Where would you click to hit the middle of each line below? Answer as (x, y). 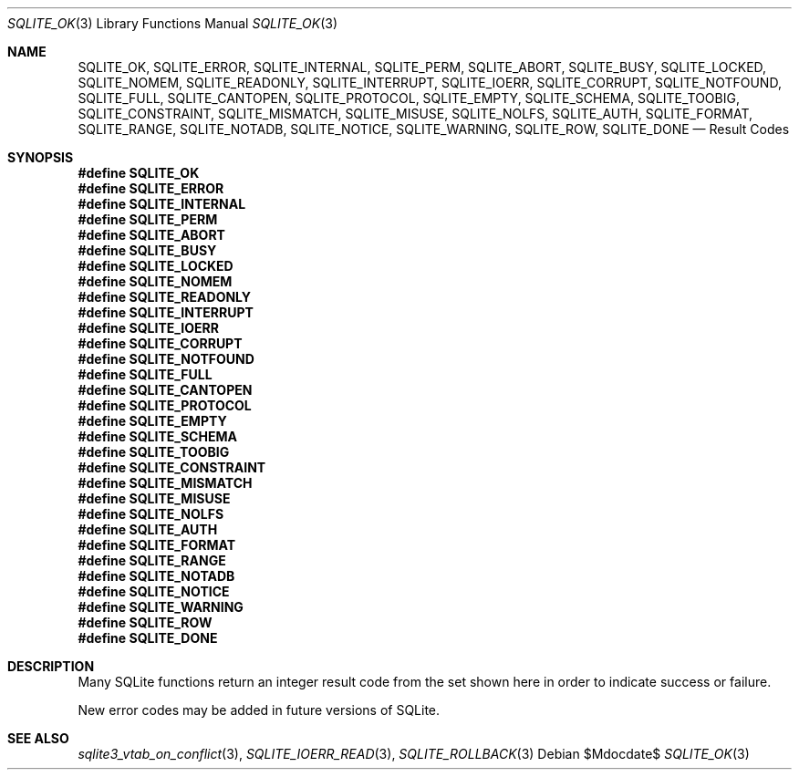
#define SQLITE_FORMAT (157, 545)
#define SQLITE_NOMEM (155, 281)
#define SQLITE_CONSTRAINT (172, 467)
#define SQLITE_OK (139, 173)
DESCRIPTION (51, 666)
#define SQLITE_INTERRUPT (166, 312)
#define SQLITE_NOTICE (154, 591)
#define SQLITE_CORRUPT (160, 343)
